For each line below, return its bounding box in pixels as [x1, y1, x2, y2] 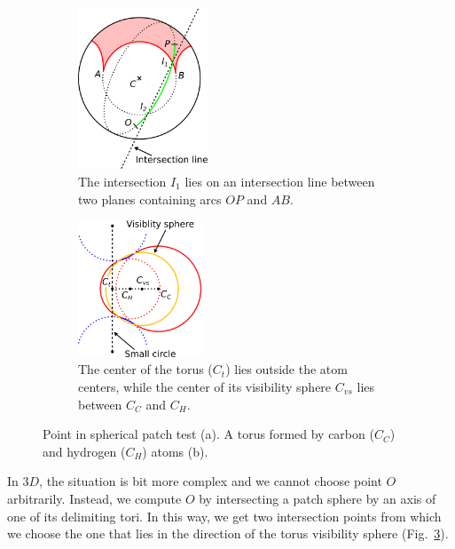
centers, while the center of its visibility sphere [78, 377, 332, 395]
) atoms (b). [142, 442, 208, 460]
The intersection [78, 171, 167, 190]
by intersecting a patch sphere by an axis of [199, 489, 436, 507]
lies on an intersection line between [184, 171, 375, 190]
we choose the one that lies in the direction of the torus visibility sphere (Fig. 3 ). [7, 524, 449, 543]
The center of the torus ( [78, 360, 213, 378]
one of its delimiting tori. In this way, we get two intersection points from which [7, 506, 442, 525]
